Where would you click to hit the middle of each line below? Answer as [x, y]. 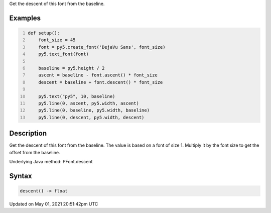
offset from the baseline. [35, 152]
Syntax [21, 176]
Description [28, 133]
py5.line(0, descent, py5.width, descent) [91, 117]
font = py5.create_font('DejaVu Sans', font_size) [102, 47]
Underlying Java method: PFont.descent [51, 161]
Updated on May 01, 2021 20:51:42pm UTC [54, 204]
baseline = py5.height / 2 [72, 68]
